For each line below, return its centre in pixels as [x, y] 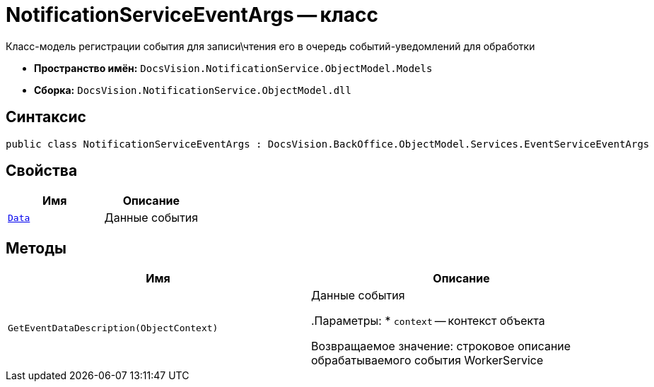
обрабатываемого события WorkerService [427, 361]
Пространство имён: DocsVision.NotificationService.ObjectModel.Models [233, 68]
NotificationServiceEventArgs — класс [192, 15]
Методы [36, 248]
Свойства [42, 171]
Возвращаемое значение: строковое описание [441, 346]
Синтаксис [46, 117]
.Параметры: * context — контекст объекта [428, 321]
